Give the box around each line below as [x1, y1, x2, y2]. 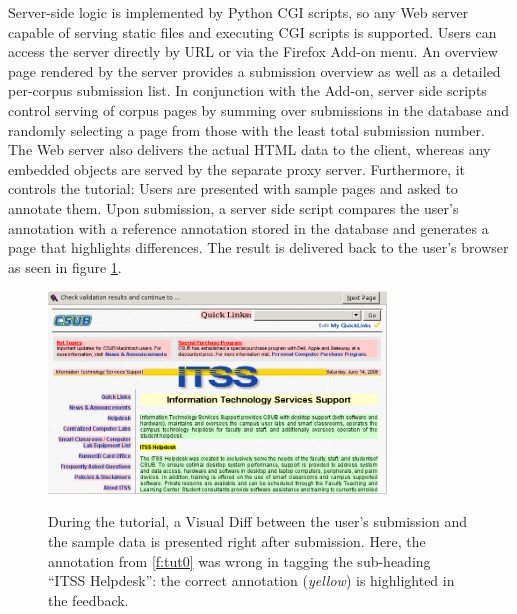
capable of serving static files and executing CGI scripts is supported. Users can [8, 21, 497, 42]
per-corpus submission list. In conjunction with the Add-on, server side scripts [8, 80, 487, 101]
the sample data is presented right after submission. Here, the [48, 531, 426, 552]
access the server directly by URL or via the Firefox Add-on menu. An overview [8, 41, 498, 62]
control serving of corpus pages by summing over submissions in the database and [8, 99, 509, 120]
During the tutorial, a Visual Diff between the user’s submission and [48, 511, 468, 532]
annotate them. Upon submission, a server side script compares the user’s [8, 197, 459, 218]
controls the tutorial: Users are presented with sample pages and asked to [8, 178, 458, 199]
